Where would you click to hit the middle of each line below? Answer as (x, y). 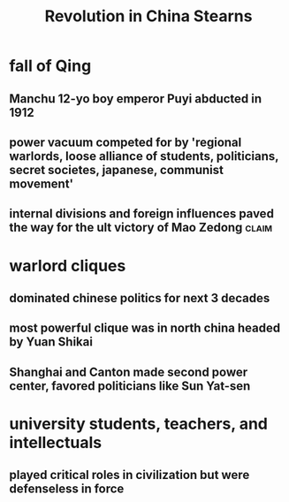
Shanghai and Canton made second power (129, 372)
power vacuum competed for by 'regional (125, 142)
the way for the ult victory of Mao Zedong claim (141, 228)
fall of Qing (50, 66)
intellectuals (56, 442)
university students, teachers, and (138, 424)
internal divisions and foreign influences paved (141, 214)
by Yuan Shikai (51, 342)
